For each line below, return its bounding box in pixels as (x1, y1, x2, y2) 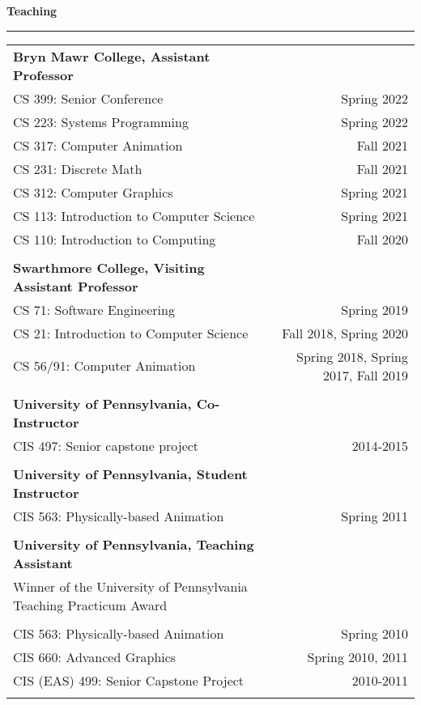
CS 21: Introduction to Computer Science (13, 323, 249, 342)
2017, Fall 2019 (322, 365, 408, 384)
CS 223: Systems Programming (13, 112, 189, 131)
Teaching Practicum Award (13, 595, 168, 614)
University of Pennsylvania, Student (13, 464, 248, 483)
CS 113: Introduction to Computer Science (13, 206, 255, 225)
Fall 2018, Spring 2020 (282, 323, 408, 342)
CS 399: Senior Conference (13, 88, 164, 108)
